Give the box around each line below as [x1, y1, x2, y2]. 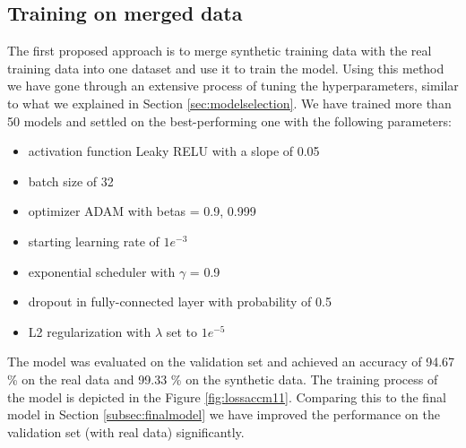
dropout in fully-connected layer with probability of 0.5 [28, 292, 332, 311]
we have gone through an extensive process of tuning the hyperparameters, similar [7, 76, 459, 95]
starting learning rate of [28, 231, 160, 250]
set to [166, 322, 197, 340]
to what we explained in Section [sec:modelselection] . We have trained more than [7, 93, 452, 112]
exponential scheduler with [28, 262, 176, 280]
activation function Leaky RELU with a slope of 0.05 [28, 142, 320, 160]
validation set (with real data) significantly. [7, 422, 245, 441]
